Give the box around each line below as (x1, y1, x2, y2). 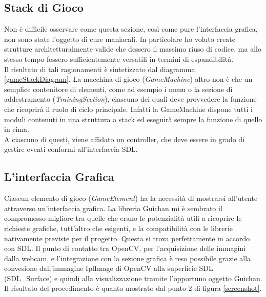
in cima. (4, 124, 29, 134)
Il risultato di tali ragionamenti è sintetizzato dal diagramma (4, 63, 195, 74)
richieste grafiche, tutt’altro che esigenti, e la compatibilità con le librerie (4, 222, 233, 233)
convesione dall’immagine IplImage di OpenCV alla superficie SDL (4, 263, 213, 273)
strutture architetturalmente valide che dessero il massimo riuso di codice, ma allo (4, 43, 261, 54)
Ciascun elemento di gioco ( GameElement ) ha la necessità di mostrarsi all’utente (4, 193, 258, 203)
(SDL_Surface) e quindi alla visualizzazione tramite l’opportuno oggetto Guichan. (4, 272, 262, 283)
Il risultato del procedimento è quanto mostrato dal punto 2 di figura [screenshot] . (4, 283, 262, 293)
